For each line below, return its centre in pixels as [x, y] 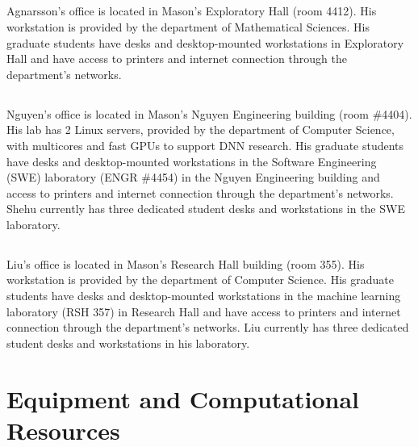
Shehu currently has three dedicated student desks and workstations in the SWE [206, 209]
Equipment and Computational [183, 398]
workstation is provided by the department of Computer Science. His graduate [200, 280]
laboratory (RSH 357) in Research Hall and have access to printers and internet [204, 311]
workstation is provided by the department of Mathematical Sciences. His [188, 26]
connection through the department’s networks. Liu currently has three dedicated [208, 327]
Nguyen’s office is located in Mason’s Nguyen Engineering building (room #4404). [209, 113]
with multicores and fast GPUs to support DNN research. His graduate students [205, 145]
